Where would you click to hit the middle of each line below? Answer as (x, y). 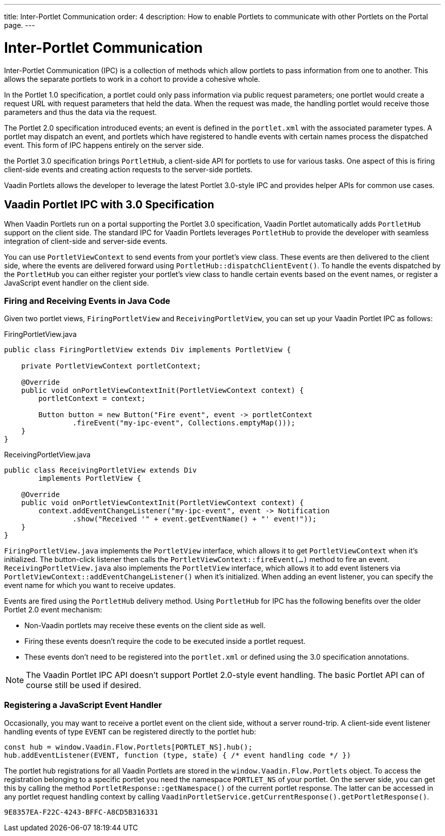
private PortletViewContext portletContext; (111, 366)
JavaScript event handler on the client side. (77, 283)
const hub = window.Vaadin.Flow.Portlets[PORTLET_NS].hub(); (128, 747)
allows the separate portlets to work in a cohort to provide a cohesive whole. (132, 79)
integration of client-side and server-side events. (86, 241)
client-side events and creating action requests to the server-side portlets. (129, 169)
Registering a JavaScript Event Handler (83, 705)
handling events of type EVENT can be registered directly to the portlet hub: (130, 731)
